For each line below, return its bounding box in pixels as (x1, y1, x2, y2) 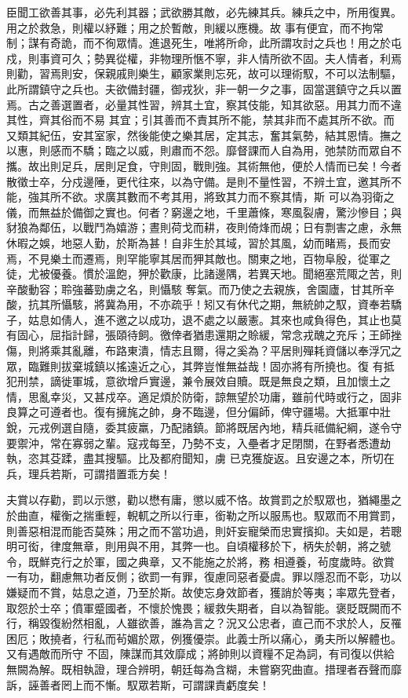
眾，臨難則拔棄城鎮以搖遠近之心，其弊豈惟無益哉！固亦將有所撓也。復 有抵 (6, 357, 395, 374)
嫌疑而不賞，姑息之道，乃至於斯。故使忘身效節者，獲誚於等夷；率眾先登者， (6, 583, 402, 600)
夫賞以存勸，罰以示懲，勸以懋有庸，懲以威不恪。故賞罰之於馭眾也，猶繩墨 (6, 492, 391, 508)
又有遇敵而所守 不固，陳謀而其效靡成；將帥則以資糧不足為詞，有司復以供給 (6, 645, 395, 662)
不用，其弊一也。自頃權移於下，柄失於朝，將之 (137, 538, 380, 554)
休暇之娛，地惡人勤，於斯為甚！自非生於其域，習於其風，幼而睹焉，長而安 (6, 234, 391, 250)
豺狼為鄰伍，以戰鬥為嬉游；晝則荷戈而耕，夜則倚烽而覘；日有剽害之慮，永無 (6, 219, 402, 236)
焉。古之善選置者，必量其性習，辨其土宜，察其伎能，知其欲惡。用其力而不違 (6, 96, 402, 112)
